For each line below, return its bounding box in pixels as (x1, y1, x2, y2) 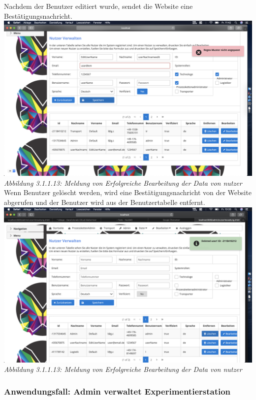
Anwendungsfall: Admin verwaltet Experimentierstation (4, 385, 231, 397)
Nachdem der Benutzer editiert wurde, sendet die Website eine (4, 1, 193, 11)
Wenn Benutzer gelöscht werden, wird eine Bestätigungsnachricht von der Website (4, 187, 252, 198)
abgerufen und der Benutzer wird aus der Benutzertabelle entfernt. (4, 197, 205, 207)
